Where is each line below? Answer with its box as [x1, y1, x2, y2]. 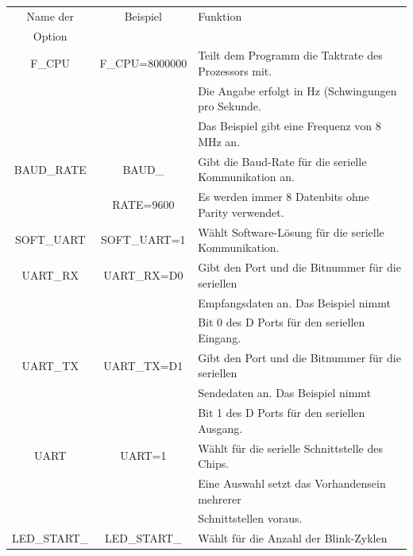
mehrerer [198, 490, 241, 507]
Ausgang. [198, 419, 243, 436]
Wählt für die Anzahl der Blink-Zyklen [198, 530, 388, 546]
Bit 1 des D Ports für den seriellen [198, 404, 365, 421]
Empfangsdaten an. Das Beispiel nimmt [198, 294, 391, 311]
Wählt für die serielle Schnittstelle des [198, 439, 384, 456]
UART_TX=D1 [103, 357, 183, 373]
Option [33, 27, 68, 44]
